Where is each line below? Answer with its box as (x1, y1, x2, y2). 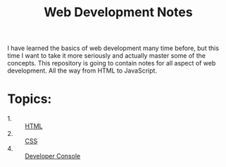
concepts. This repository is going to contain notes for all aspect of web (7, 59, 216, 68)
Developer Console (25, 152, 81, 161)
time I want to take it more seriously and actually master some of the (7, 51, 206, 60)
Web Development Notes (44, 4, 193, 20)
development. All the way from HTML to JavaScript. (7, 66, 157, 75)
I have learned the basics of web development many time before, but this (7, 44, 220, 53)
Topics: (7, 91, 52, 107)
